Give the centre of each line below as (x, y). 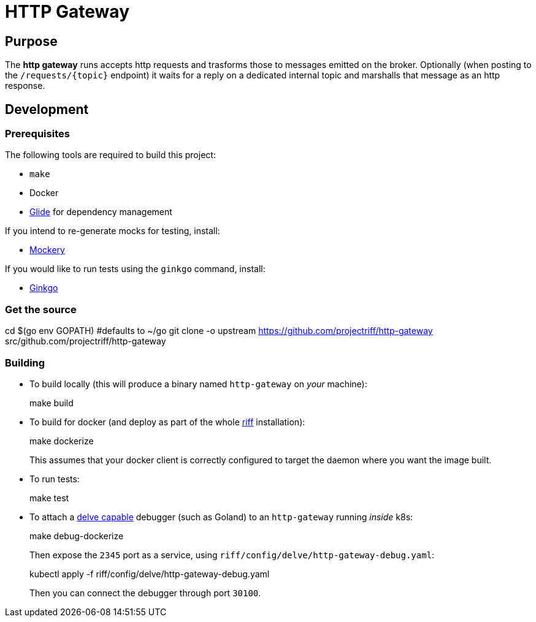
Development (47, 109)
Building (25, 362)
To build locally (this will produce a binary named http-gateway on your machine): (198, 384)
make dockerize (62, 441)
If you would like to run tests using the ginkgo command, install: (135, 269)
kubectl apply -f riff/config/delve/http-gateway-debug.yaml (150, 574)
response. (25, 86)
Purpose (31, 41)
